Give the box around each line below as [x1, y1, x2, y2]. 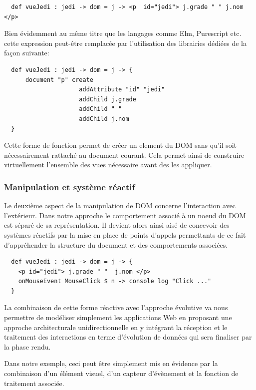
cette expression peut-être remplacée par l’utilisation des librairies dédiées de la [4, 37, 247, 48]
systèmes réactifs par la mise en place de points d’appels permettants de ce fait [4, 229, 246, 240]
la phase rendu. [4, 341, 51, 352]
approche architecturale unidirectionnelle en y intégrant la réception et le [4, 322, 228, 332]
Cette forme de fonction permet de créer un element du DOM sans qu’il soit [4, 140, 237, 150]
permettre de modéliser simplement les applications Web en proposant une [4, 312, 232, 323]
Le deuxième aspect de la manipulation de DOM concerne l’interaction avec [4, 200, 236, 211]
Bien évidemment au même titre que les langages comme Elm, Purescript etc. [4, 28, 242, 38]
